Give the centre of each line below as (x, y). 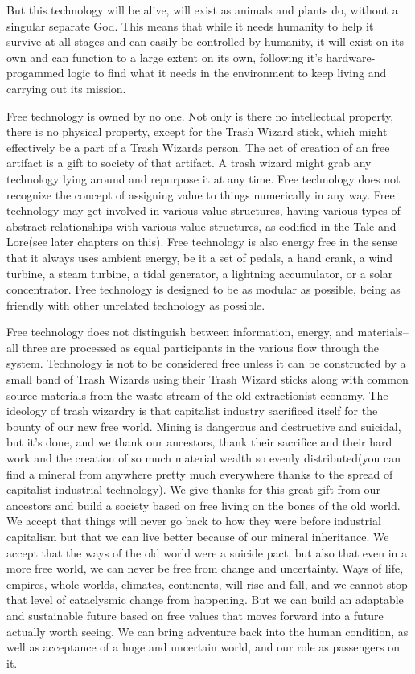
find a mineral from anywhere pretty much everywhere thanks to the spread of (200, 473)
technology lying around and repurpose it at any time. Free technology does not (203, 178)
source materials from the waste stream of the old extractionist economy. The (197, 395)
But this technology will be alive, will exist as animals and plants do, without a (202, 10)
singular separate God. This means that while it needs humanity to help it (190, 25)
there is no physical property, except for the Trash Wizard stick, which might (197, 132)
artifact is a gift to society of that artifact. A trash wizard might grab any (189, 163)
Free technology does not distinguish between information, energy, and (180, 332)
